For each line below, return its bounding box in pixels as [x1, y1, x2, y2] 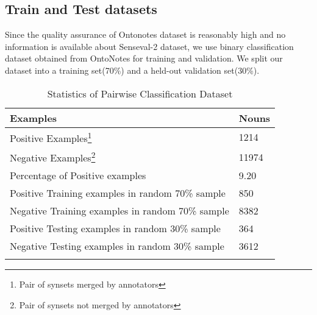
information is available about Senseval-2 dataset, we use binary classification [5, 40, 294, 52]
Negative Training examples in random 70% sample [10, 204, 229, 218]
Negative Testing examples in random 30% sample [10, 239, 224, 253]
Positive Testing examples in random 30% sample [10, 221, 221, 236]
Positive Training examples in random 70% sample [10, 186, 226, 200]
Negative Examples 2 [10, 148, 96, 165]
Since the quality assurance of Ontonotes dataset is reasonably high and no [5, 28, 286, 41]
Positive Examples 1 [10, 129, 92, 145]
